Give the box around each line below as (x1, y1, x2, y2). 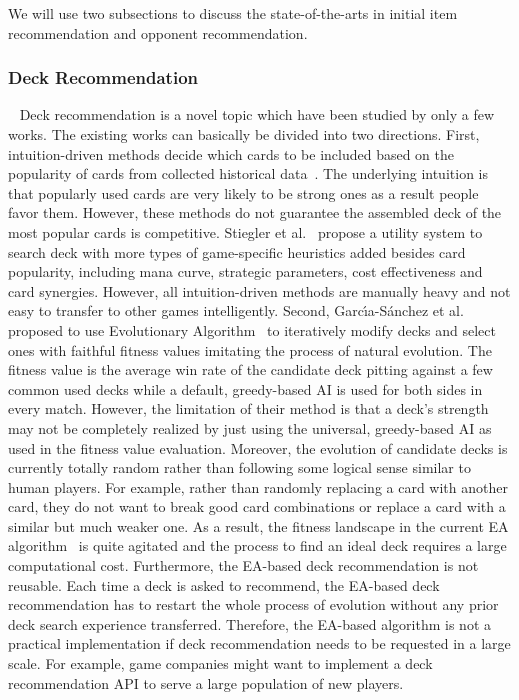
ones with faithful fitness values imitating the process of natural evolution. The (8, 339, 492, 360)
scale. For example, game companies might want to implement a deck (8, 653, 433, 674)
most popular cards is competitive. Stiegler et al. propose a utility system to (8, 221, 483, 242)
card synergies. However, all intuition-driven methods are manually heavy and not (8, 280, 511, 301)
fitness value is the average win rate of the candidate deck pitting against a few (8, 359, 493, 380)
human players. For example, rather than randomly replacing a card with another (8, 476, 508, 497)
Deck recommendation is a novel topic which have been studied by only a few (19, 104, 495, 125)
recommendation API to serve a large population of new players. (8, 672, 404, 693)
